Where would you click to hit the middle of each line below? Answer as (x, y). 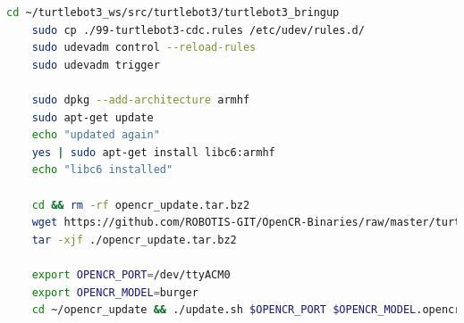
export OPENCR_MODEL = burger (115, 292)
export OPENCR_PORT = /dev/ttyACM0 (131, 274)
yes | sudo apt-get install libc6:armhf (153, 152)
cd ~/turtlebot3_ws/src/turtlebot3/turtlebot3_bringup (173, 12)
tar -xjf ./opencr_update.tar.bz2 (134, 240)
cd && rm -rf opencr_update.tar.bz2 (141, 205)
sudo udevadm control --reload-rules (144, 48)
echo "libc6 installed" (102, 170)
